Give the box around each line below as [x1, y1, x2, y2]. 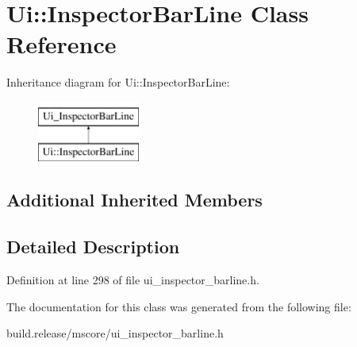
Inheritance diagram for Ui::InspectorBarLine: [6, 74, 230, 91]
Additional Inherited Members [6, 187, 263, 212]
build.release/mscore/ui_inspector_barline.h [6, 325, 224, 341]
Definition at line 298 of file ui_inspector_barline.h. [6, 272, 259, 288]
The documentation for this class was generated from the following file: [6, 298, 351, 314]
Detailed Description [6, 234, 180, 259]
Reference [6, 28, 117, 60]
